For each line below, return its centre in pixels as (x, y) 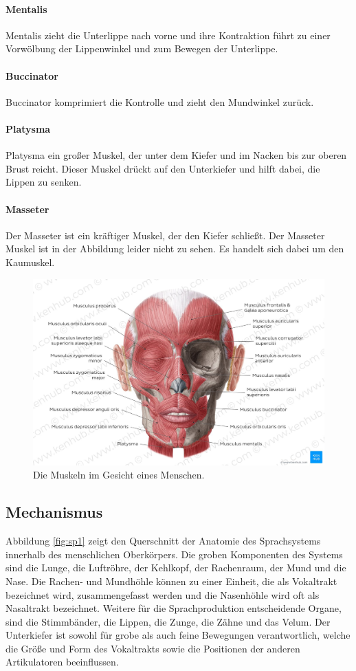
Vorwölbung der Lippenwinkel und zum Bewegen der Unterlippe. (142, 48)
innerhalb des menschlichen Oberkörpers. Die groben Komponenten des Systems (174, 554)
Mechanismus (54, 512)
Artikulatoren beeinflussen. (62, 662)
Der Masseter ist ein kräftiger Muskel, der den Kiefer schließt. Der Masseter (165, 235)
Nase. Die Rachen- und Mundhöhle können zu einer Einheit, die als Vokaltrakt (171, 581)
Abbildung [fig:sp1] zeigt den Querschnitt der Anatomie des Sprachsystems (163, 541)
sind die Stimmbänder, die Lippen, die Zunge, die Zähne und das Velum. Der (168, 621)
